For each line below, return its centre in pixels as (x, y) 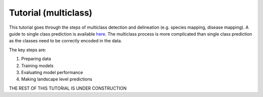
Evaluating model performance (52, 72)
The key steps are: (28, 50)
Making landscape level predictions (57, 79)
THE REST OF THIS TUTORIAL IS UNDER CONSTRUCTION (68, 88)
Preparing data (36, 59)
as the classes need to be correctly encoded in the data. (66, 41)
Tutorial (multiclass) (51, 13)
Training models (37, 65)
